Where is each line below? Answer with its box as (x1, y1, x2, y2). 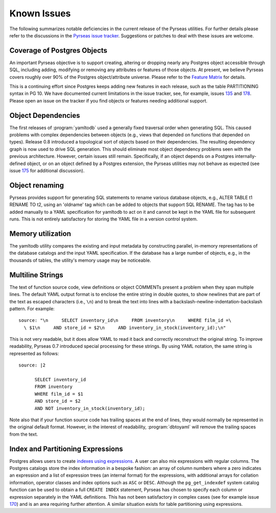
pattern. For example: (9, 305, 55, 312)
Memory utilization (9, 229, 72, 238)
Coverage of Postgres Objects (9, 46, 107, 55)
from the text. (9, 431, 38, 437)
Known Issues (9, 8, 71, 19)
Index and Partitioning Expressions (9, 444, 123, 453)
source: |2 (18, 362, 46, 368)
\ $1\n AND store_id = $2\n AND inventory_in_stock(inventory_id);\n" (24, 324, 226, 331)
